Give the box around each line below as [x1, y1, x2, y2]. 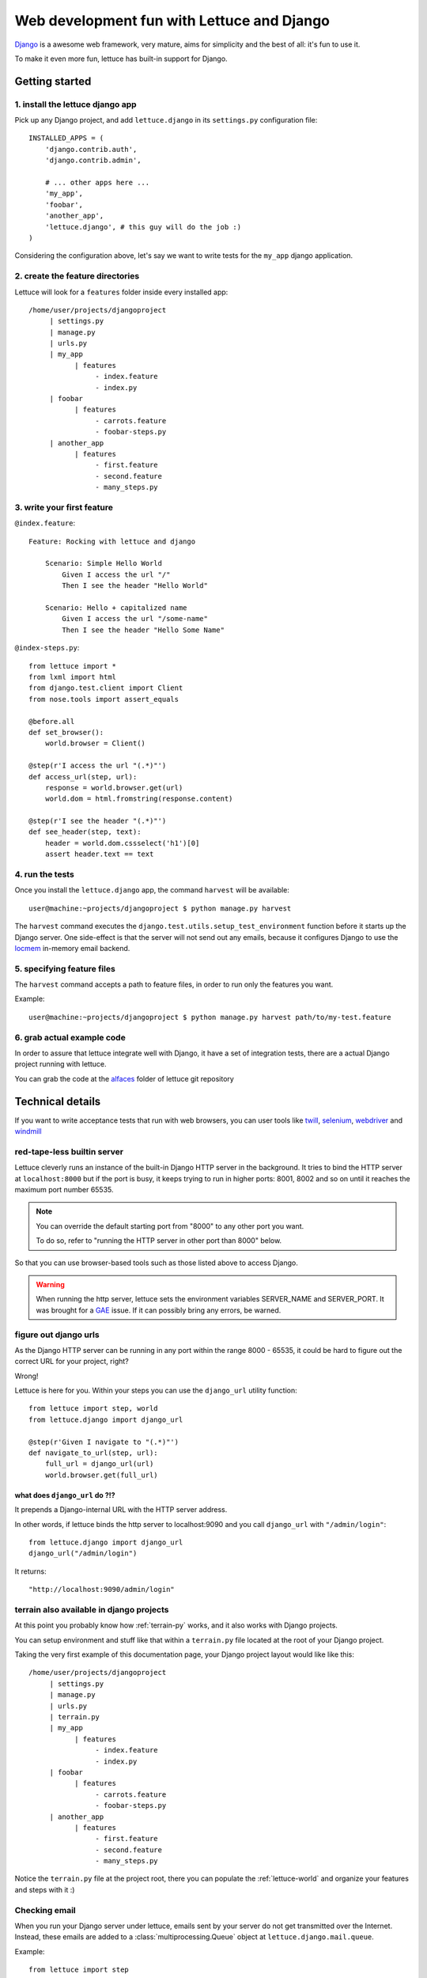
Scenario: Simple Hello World [44, 559, 162, 568]
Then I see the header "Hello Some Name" [62, 625, 225, 635]
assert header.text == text [44, 850, 154, 858]
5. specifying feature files [14, 963, 116, 974]
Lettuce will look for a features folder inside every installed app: [14, 287, 229, 297]
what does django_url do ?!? [14, 1490, 115, 1499]
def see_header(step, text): [28, 828, 142, 836]
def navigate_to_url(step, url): [28, 1449, 158, 1457]
